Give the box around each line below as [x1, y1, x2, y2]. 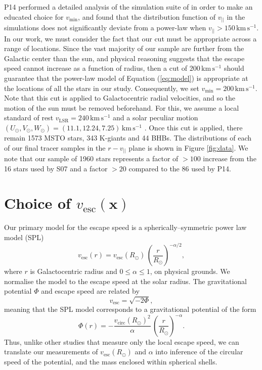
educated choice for [4, 11, 64, 22]
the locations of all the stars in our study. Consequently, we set [4, 82, 199, 93]
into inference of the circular [155, 346, 243, 357]
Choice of [4, 193, 71, 213]
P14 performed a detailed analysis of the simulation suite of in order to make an [4, 2, 253, 12]
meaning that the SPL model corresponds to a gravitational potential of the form [4, 304, 256, 314]
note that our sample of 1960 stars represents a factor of [4, 153, 179, 164]
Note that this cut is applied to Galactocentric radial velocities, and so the [4, 92, 236, 103]
